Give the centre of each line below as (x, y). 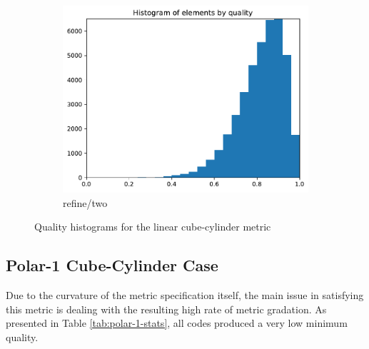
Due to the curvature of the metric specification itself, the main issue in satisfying (185, 295)
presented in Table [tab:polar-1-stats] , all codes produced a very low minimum (177, 323)
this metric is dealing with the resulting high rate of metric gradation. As (166, 309)
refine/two (85, 202)
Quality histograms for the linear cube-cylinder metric (153, 227)
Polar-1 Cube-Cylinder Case (112, 265)
